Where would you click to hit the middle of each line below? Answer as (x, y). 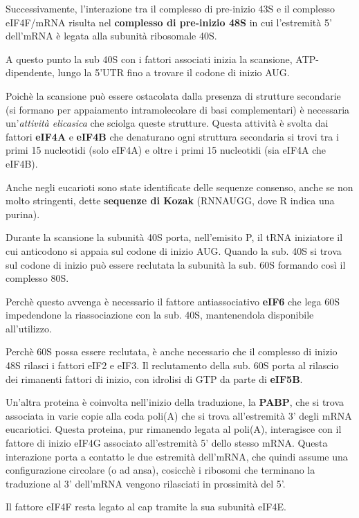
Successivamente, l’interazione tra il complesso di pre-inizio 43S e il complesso (171, 8)
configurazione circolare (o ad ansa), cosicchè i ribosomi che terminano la (160, 470)
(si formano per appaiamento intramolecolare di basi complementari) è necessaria (178, 109)
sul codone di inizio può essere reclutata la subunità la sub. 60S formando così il (176, 264)
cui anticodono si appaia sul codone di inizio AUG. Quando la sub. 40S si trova (174, 250)
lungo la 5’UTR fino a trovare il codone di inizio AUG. (174, 72)
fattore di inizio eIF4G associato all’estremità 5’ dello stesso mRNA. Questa (167, 443)
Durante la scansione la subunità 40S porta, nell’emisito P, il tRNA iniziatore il (174, 237)
